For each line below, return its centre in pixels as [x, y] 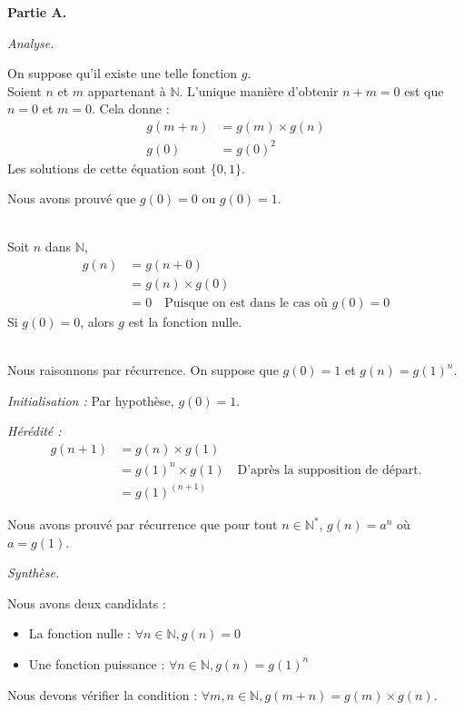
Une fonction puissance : [97, 663]
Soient [25, 90]
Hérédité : [35, 431]
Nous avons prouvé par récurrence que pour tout [143, 524]
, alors [97, 321]
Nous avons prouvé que [72, 198]
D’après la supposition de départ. [330, 470]
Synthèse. [34, 573]
